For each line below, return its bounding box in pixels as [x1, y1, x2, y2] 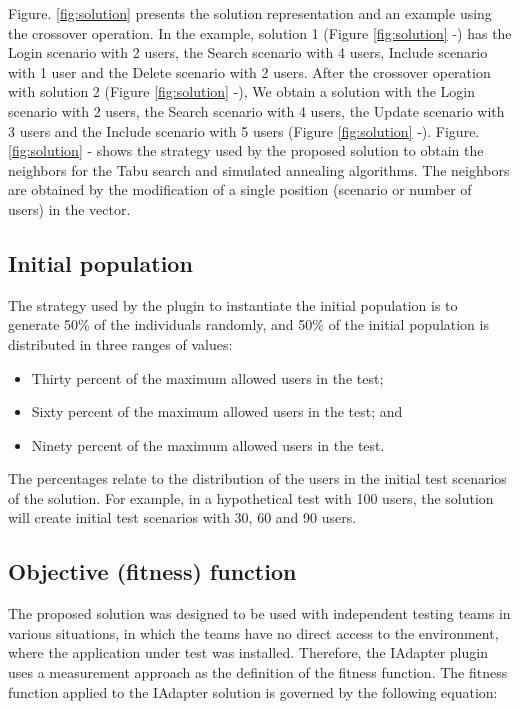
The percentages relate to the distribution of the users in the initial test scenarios [8, 468, 507, 489]
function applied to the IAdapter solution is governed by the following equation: [8, 681, 498, 702]
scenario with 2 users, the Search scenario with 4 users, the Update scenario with [8, 100, 505, 121]
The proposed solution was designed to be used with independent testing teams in [8, 603, 511, 624]
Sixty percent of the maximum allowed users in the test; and [31, 401, 403, 422]
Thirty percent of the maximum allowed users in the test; [31, 367, 384, 388]
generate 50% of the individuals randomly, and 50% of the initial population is [8, 314, 489, 335]
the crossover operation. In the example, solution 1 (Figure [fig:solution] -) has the [8, 22, 512, 43]
